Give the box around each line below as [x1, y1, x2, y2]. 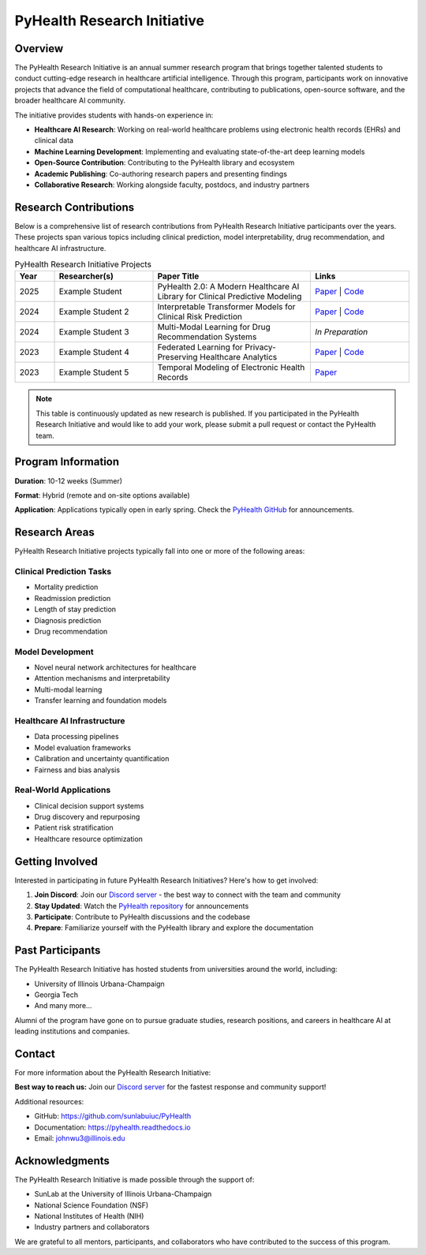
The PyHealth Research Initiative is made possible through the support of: [14, 1175, 255, 1184]
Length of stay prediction [34, 604, 117, 614]
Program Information [14, 455, 120, 469]
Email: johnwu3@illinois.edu [34, 1134, 125, 1143]
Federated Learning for [157, 342, 244, 353]
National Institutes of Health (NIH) [34, 1212, 144, 1221]
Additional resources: [14, 1096, 84, 1106]
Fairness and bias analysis [34, 765, 121, 775]
